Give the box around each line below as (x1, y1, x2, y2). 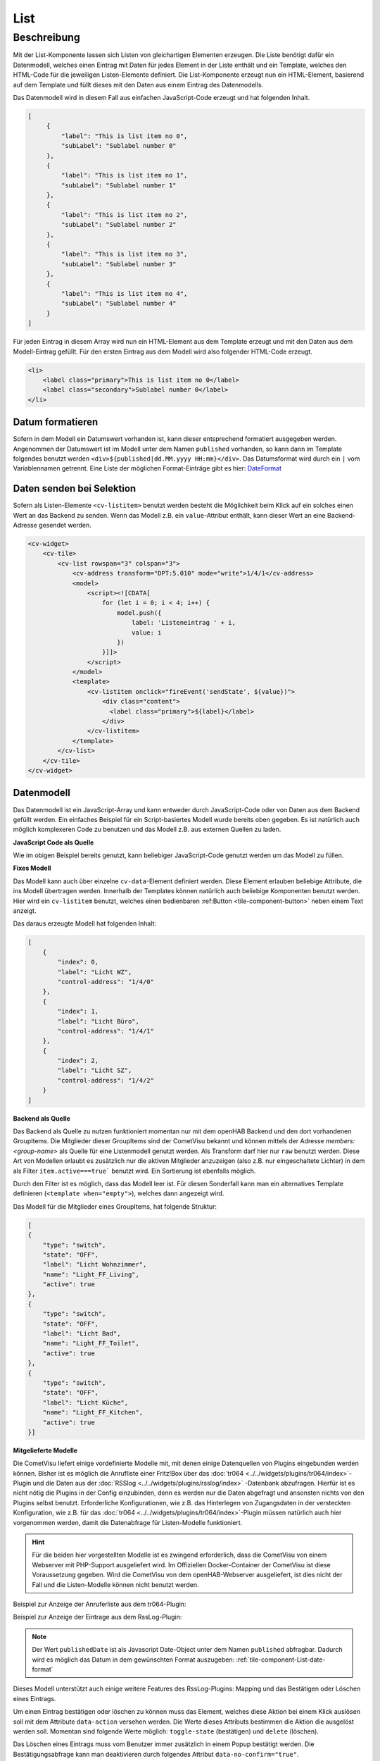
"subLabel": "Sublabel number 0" (61, 142, 177, 150)
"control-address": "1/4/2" (57, 1076, 155, 1084)
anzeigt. (13, 907, 37, 915)
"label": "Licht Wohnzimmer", (42, 1261, 147, 1269)
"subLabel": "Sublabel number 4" (61, 299, 177, 308)
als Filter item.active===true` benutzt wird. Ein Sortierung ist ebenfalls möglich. (13, 1166, 256, 1175)
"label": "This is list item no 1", (61, 171, 188, 180)
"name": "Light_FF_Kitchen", (42, 1409, 144, 1417)
